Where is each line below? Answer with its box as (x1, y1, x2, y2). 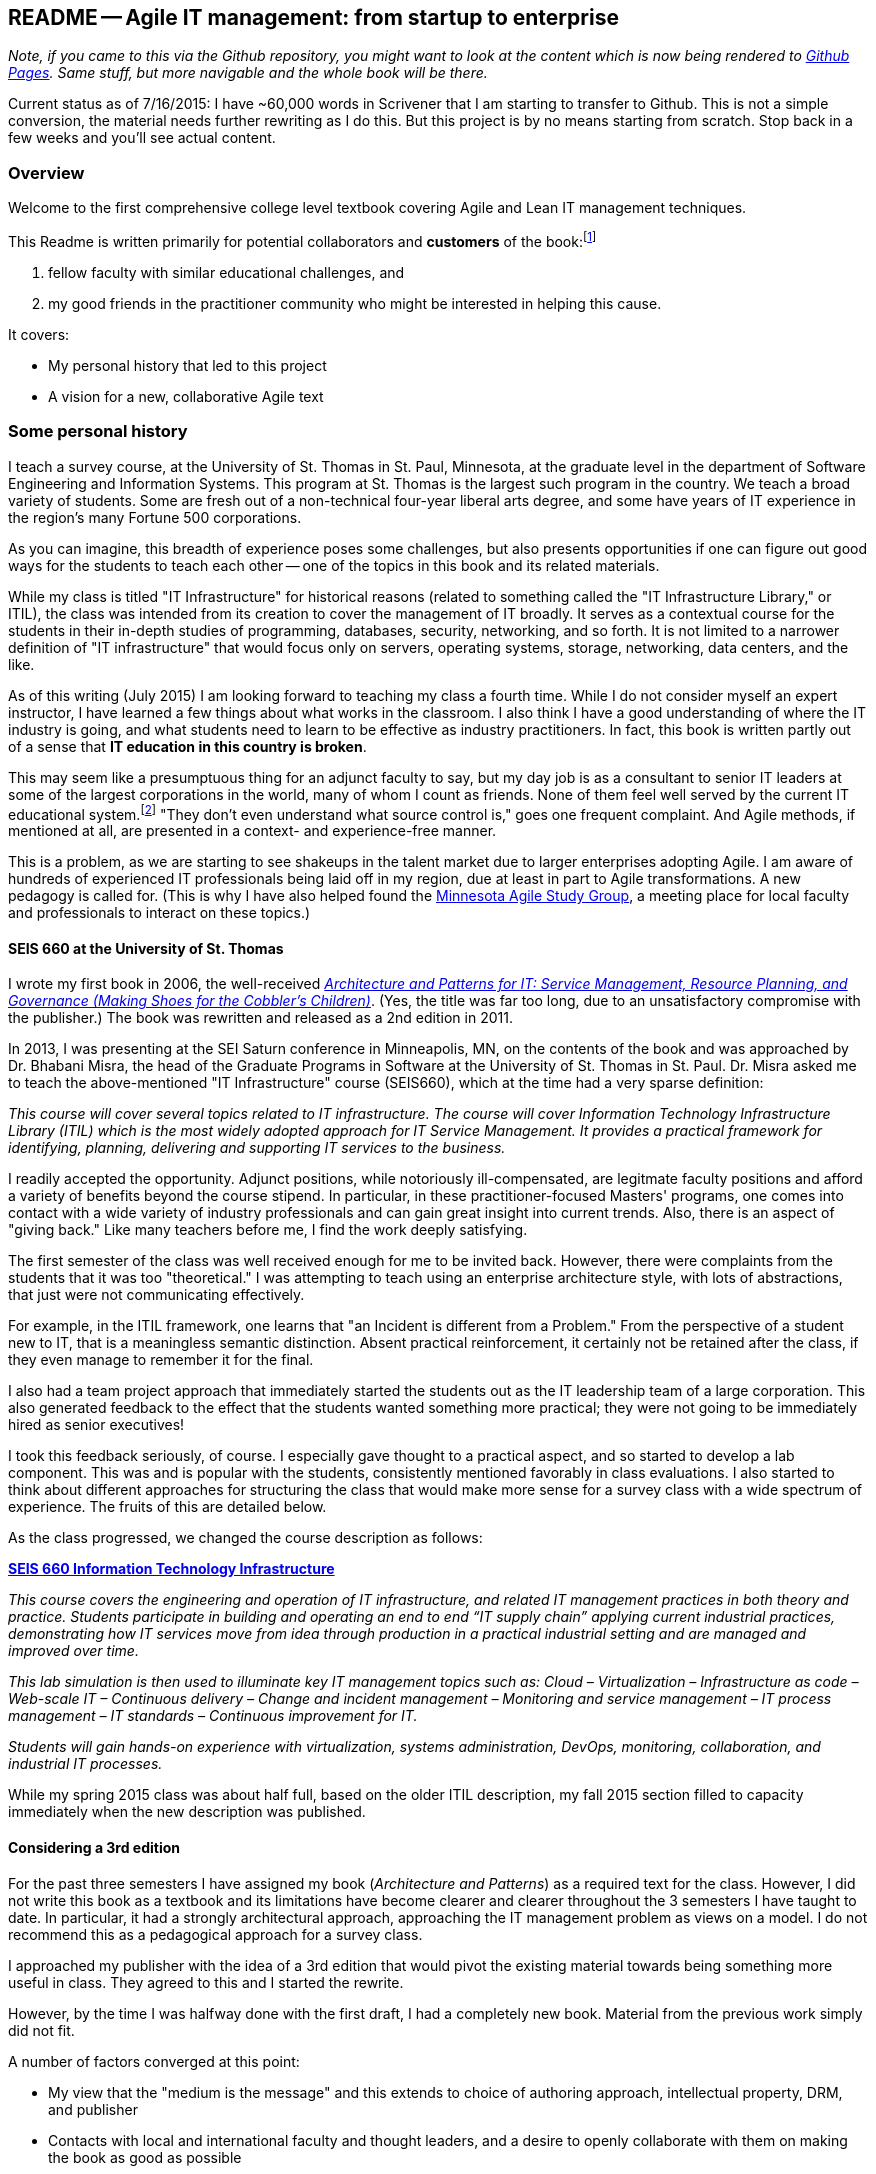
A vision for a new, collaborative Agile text (48, 387, 324, 405)
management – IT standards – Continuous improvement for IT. (8, 1707, 418, 1725)
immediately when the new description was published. (8, 1803, 366, 1821)
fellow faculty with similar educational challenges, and (48, 263, 405, 281)
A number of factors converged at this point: (8, 2052, 300, 2070)
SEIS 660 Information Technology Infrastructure (8, 1560, 335, 1578)
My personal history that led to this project (48, 356, 327, 374)
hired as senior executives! (8, 1416, 185, 1434)
